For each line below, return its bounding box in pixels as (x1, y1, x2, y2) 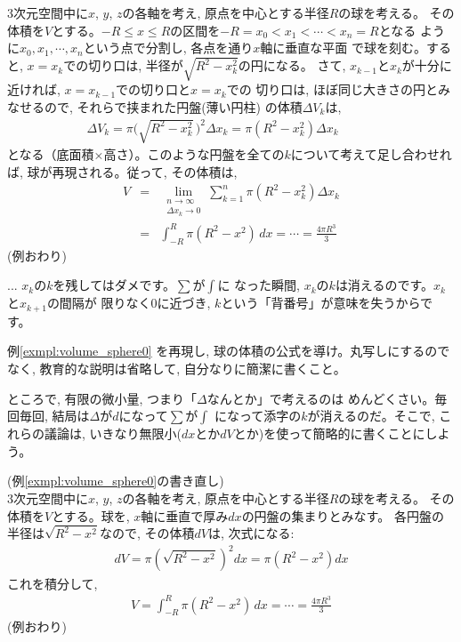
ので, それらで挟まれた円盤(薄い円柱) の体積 (44, 97, 303, 116)
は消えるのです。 (335, 276, 434, 294)
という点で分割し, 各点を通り (83, 38, 254, 57)
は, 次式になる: (207, 524, 295, 542)
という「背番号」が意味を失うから (221, 293, 420, 312)
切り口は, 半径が (88, 56, 183, 75)
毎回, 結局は (19, 406, 90, 425)
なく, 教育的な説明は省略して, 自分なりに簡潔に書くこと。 (7, 358, 346, 377)
